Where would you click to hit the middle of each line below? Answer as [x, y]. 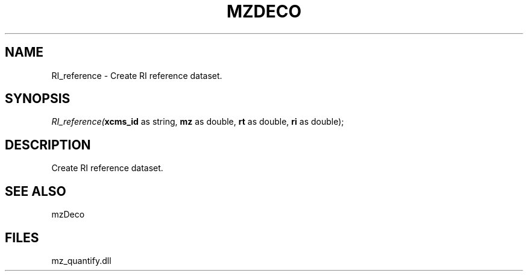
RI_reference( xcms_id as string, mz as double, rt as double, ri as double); [198, 122]
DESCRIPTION [48, 145]
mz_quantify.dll [81, 260]
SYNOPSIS [38, 99]
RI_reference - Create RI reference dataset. [137, 75]
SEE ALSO [36, 191]
